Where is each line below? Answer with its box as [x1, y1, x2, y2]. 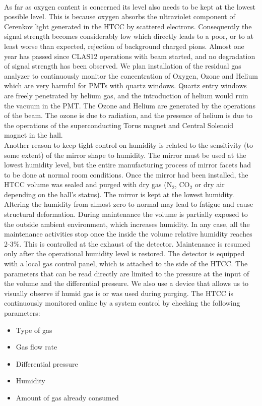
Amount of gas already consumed [16, 392, 119, 402]
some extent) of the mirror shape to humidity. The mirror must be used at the [4, 149, 246, 160]
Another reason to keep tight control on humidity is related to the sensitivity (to [4, 139, 253, 150]
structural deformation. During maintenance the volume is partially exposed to [4, 209, 248, 219]
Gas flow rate [16, 341, 57, 352]
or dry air [194, 179, 225, 190]
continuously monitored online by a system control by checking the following [4, 298, 240, 308]
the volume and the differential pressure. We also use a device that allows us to [4, 278, 249, 288]
